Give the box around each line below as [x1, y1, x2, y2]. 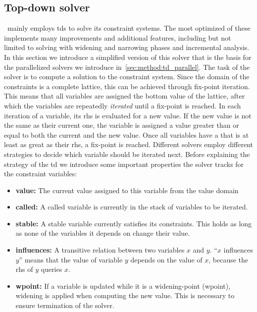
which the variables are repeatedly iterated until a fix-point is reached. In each [4, 100, 241, 110]
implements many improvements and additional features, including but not [4, 32, 231, 43]
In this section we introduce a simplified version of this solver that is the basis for [4, 52, 252, 62]
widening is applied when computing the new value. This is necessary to [15, 290, 235, 301]
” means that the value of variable [19, 254, 123, 264]
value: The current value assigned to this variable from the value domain [15, 185, 239, 195]
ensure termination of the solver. [15, 300, 114, 311]
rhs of [15, 264, 33, 274]
